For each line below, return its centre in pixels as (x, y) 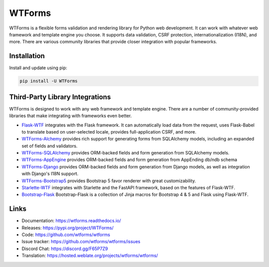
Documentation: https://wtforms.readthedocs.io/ (71, 221)
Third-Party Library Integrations (60, 97)
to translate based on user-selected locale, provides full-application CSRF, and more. (109, 132)
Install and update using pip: (38, 68)
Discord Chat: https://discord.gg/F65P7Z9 (65, 249)
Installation (27, 56)
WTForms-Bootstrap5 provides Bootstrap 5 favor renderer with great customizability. (109, 181)
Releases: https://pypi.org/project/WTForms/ (68, 228)
